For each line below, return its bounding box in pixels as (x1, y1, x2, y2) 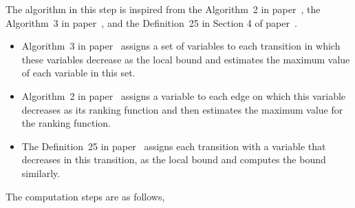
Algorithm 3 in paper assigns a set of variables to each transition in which (21, 39, 341, 53)
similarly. (21, 165, 61, 180)
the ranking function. (21, 116, 111, 130)
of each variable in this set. (21, 65, 136, 80)
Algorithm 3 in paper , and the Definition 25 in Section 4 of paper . (6, 15, 297, 30)
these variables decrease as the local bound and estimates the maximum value (21, 52, 350, 66)
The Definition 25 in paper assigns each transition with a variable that (21, 138, 326, 153)
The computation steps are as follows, (6, 189, 165, 203)
